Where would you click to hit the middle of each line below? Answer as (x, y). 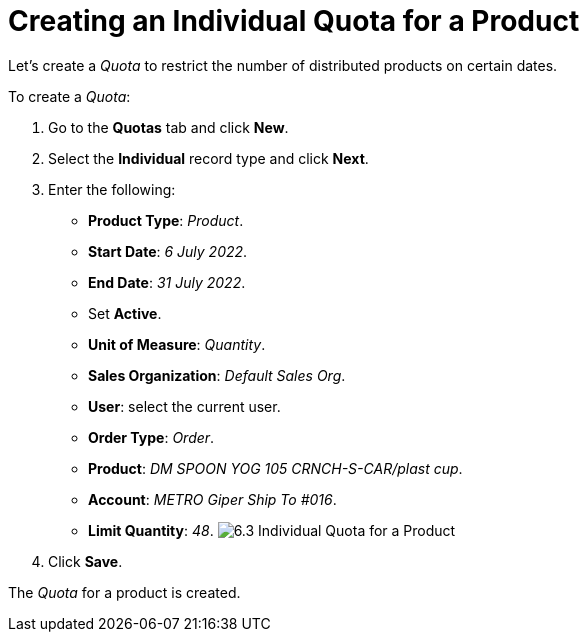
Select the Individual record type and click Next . (208, 158)
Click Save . (85, 561)
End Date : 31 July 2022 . (167, 282)
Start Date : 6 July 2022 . (168, 251)
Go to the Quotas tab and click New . (168, 127)
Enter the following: (112, 189)
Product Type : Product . (166, 220)
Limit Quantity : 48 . (151, 530)
